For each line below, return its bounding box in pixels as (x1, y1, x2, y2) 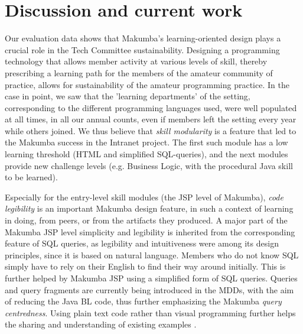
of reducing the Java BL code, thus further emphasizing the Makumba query (5, 295, 282, 307)
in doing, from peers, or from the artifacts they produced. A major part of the (5, 214, 288, 226)
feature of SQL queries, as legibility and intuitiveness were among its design (5, 237, 279, 249)
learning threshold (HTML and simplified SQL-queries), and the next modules (5, 148, 288, 160)
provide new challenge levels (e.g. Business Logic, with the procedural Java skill (5, 159, 293, 171)
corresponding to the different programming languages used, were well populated (5, 101, 297, 114)
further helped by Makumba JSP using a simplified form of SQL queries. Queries (5, 272, 298, 284)
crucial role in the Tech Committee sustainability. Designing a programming (5, 43, 280, 56)
